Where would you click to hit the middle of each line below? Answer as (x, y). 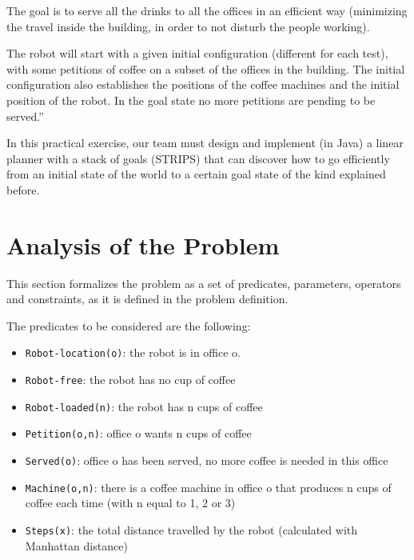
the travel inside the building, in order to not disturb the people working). (188, 26)
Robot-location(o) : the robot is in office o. (133, 352)
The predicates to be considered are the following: (129, 325)
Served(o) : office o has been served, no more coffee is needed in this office (207, 460)
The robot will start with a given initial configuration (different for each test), (197, 53)
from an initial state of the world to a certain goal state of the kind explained (196, 174)
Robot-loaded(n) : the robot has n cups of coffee (144, 406)
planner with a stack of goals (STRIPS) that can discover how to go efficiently (198, 158)
